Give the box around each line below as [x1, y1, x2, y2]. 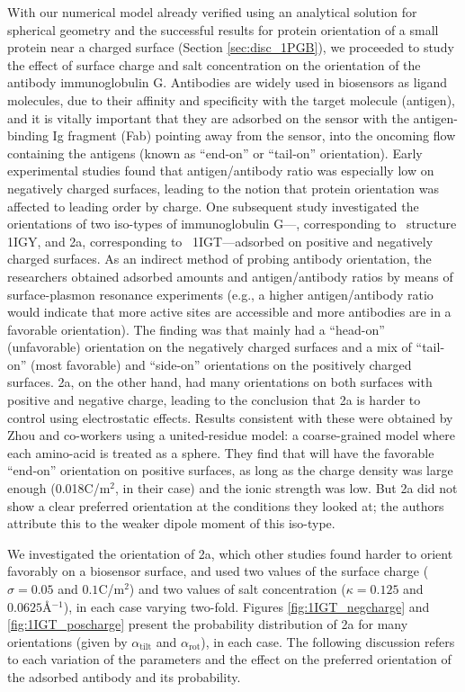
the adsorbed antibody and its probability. [7, 667, 241, 686]
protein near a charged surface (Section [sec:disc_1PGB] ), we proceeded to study [7, 38, 454, 57]
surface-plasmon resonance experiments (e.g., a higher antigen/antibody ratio [7, 284, 434, 303]
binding [7, 126, 49, 145]
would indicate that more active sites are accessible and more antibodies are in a [7, 302, 452, 321]
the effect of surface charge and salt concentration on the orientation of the [7, 55, 421, 74]
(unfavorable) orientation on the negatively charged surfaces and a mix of [7, 337, 412, 356]
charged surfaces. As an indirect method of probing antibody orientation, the [7, 249, 432, 268]
